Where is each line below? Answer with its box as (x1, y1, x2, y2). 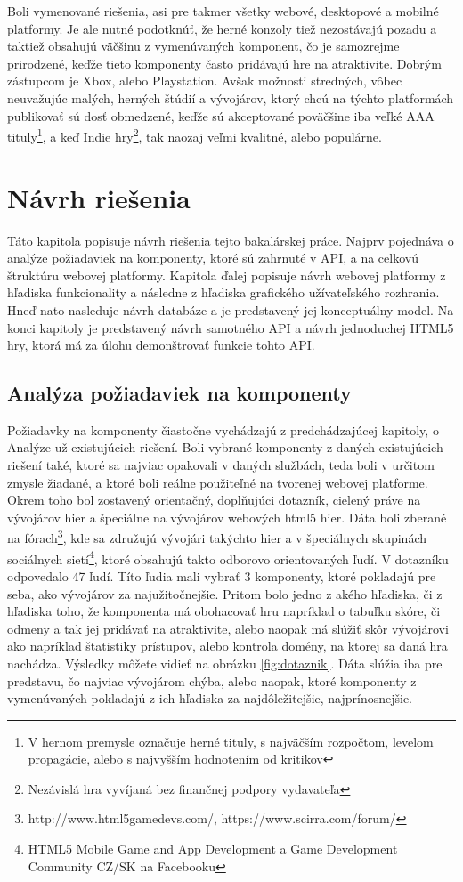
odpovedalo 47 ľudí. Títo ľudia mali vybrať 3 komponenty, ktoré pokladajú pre (7, 566, 436, 585)
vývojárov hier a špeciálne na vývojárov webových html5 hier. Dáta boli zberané (7, 507, 447, 526)
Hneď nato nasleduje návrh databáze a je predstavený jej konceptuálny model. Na (7, 300, 454, 319)
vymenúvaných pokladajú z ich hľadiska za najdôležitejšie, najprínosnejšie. (7, 689, 413, 708)
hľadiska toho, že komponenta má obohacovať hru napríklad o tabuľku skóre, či (7, 602, 441, 620)
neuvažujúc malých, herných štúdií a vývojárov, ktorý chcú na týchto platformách (7, 88, 454, 107)
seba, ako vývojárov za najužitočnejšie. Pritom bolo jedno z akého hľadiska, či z (7, 584, 443, 603)
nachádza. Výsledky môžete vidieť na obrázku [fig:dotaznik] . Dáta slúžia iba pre (7, 653, 443, 672)
